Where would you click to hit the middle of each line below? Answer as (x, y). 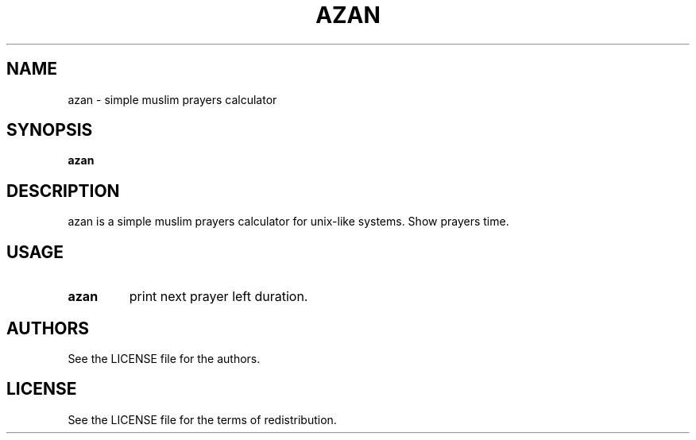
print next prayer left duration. (218, 297)
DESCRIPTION (63, 191)
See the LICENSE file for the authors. (164, 358)
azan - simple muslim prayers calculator (172, 99)
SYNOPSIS (50, 130)
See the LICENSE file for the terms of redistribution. (202, 419)
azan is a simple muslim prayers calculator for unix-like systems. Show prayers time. (288, 222)
